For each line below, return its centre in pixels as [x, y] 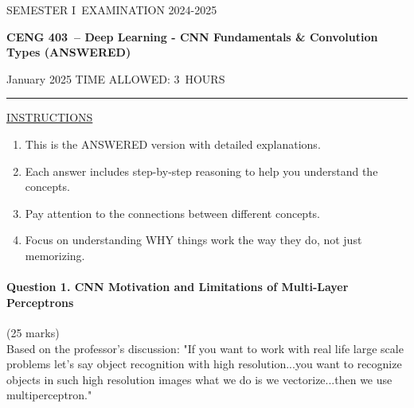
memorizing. [55, 255]
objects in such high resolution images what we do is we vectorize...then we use [199, 379]
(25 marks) [33, 332]
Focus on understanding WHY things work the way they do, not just [193, 240]
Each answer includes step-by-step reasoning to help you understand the [201, 171]
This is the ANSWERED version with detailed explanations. [173, 144]
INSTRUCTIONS [50, 117]
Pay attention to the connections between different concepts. [172, 213]
